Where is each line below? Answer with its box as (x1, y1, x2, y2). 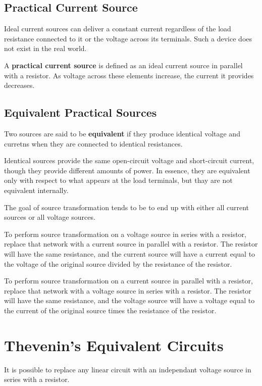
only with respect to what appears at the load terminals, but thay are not (4, 175, 233, 185)
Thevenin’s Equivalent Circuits (4, 334, 224, 355)
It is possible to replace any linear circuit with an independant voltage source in (4, 364, 251, 374)
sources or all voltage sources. (4, 212, 95, 222)
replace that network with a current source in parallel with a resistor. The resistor (4, 238, 258, 249)
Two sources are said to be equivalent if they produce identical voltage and (4, 128, 240, 138)
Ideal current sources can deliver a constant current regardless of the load (4, 23, 231, 34)
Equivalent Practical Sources (4, 105, 157, 120)
